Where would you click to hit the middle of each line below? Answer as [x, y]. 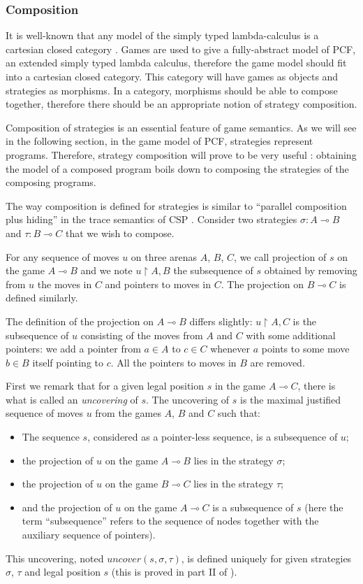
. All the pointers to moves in [173, 362]
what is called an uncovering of [72, 399]
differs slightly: [221, 321]
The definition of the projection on [80, 321]
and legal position [62, 572]
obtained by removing [311, 270]
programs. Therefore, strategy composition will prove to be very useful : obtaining [181, 154]
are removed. [277, 362]
